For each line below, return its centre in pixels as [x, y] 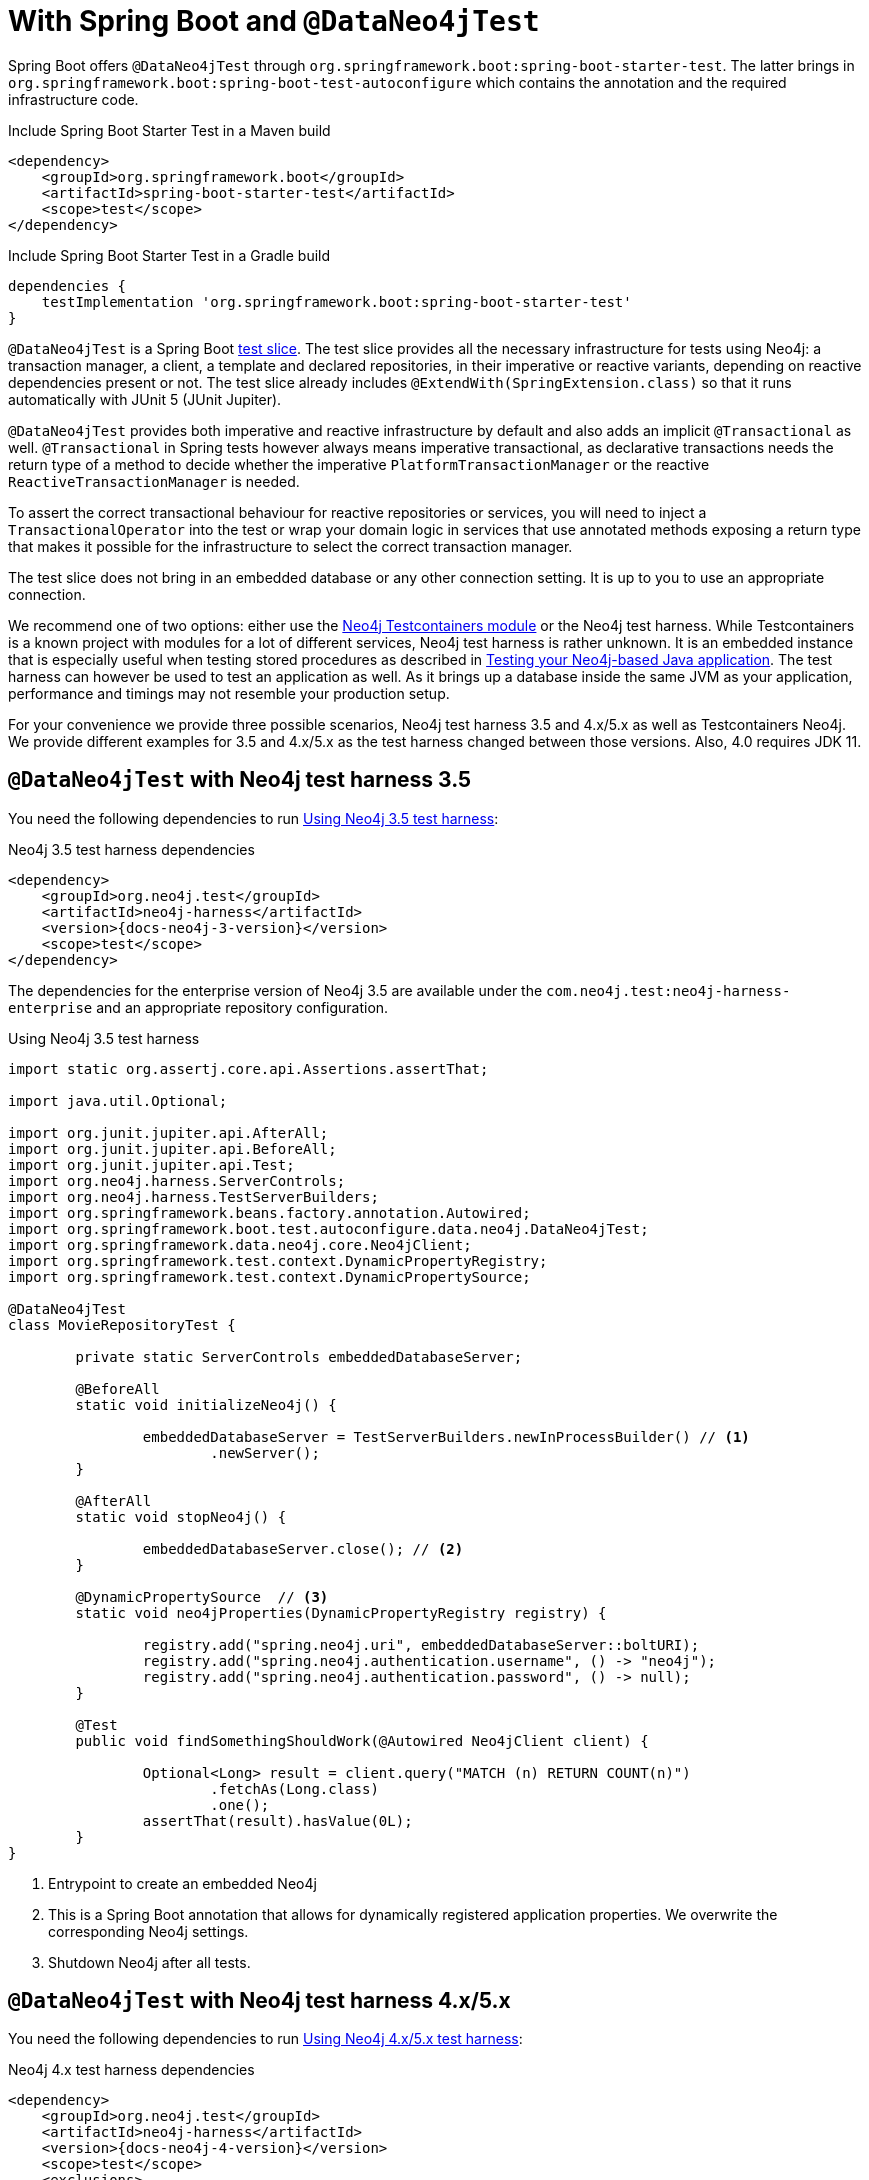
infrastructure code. [73, 99]
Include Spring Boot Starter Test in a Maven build [169, 130]
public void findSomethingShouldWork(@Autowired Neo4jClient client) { [362, 1740]
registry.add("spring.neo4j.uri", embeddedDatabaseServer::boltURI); [421, 1644]
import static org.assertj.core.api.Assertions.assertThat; [248, 1068]
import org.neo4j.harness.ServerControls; [177, 1180]
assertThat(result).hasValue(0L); [277, 1820]
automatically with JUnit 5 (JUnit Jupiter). [145, 399]
